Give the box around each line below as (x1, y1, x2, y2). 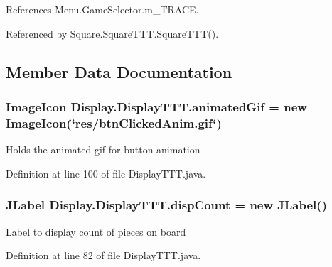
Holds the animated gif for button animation (6, 142, 200, 157)
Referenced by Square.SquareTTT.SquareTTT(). (6, 26, 219, 40)
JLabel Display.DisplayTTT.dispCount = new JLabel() (6, 196, 327, 214)
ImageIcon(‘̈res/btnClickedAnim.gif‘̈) (6, 114, 222, 131)
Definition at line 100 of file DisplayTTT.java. (6, 165, 206, 180)
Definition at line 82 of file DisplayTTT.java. (6, 248, 201, 263)
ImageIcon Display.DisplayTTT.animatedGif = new (6, 97, 307, 115)
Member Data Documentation (6, 60, 232, 82)
